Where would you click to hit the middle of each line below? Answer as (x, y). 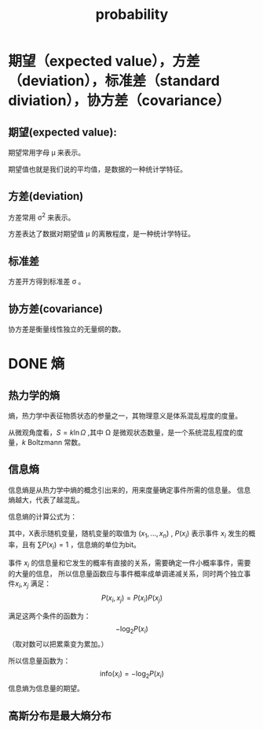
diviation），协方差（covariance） (119, 101)
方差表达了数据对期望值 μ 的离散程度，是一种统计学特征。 (102, 234)
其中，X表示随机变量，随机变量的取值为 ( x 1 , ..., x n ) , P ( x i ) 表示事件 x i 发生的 (128, 534)
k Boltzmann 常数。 (53, 442)
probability (132, 15)
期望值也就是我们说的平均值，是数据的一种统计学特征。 (97, 169)
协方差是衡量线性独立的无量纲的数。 (67, 329)
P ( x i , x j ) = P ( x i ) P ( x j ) (132, 598)
